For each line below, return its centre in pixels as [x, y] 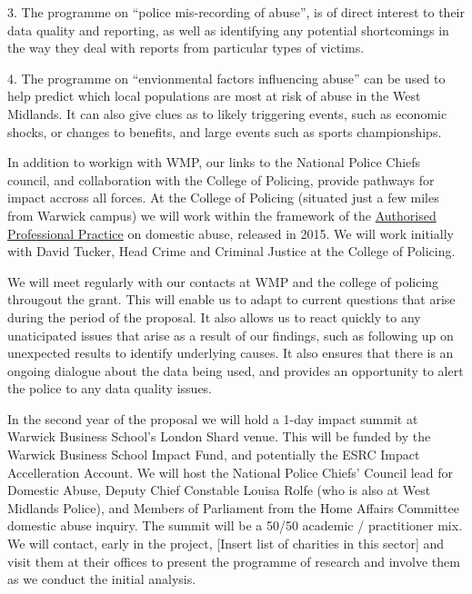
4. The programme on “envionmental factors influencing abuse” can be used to [226, 78]
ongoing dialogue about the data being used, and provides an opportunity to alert [236, 370]
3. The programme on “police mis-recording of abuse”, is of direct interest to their [236, 12]
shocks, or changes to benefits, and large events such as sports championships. [225, 131]
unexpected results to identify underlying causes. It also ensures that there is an [231, 353]
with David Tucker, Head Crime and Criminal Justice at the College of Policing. [231, 251]
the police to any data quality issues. [110, 388]
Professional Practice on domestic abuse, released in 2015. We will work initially [231, 233]
